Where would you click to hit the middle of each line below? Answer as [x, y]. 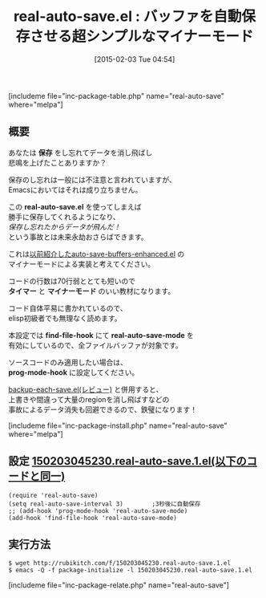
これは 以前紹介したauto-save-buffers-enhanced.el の [97, 254]
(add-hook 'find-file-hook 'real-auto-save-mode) [93, 518]
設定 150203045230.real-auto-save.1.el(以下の [127, 461]
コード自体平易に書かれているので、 [68, 308]
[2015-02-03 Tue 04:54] [135, 59]
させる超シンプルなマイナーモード [141, 37]
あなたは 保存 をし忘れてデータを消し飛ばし [81, 153]
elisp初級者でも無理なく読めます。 [65, 318]
